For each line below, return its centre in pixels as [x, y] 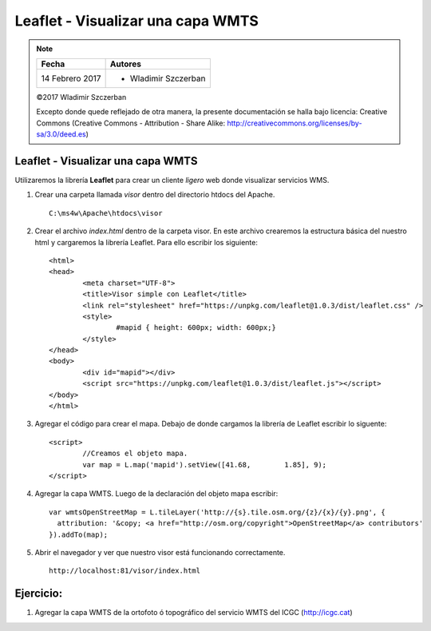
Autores [125, 64]
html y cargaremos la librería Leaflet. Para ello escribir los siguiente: [146, 242]
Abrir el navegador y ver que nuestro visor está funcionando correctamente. [160, 552]
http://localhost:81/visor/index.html [125, 571]
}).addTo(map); [79, 534]
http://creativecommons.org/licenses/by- [295, 123]
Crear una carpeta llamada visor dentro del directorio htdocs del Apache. [155, 195]
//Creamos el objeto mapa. [135, 454]
